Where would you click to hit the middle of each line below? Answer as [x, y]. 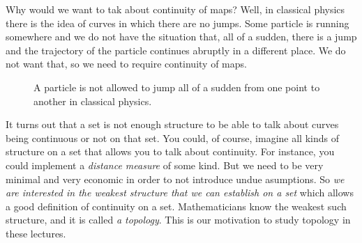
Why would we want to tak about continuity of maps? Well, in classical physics [175, 9]
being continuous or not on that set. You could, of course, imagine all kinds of [172, 138]
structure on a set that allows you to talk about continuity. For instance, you [170, 151]
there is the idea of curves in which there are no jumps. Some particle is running [178, 23]
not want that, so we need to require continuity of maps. [126, 64]
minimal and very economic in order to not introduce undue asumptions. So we [175, 179]
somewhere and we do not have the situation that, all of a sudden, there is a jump [181, 37]
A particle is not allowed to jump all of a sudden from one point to [177, 87]
